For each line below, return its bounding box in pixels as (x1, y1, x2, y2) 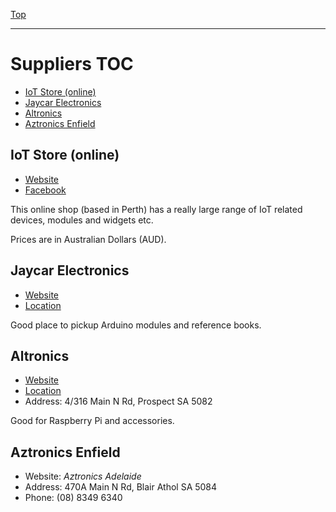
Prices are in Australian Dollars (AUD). (10, 233, 167, 245)
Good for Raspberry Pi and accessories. (10, 415, 175, 427)
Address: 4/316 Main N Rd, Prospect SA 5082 (24, 395, 213, 408)
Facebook (24, 184, 67, 196)
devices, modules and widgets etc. (10, 214, 154, 226)
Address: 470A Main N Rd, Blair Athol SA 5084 (24, 481, 218, 493)
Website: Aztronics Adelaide (24, 470, 142, 483)
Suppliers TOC (10, 53, 134, 76)
